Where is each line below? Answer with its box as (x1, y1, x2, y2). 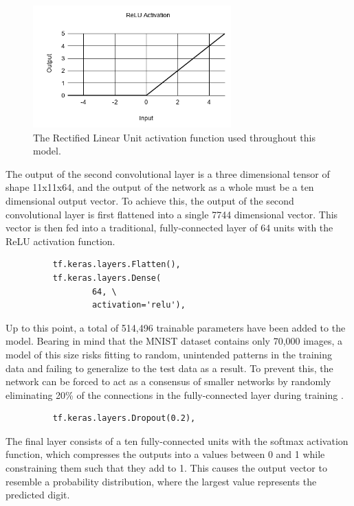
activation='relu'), (91, 300, 186, 310)
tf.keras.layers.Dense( (52, 273, 162, 283)
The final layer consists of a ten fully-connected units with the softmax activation (5, 433, 349, 448)
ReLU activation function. (5, 233, 115, 248)
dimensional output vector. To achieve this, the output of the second (5, 193, 294, 207)
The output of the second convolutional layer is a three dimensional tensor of (5, 166, 330, 181)
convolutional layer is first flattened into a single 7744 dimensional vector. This (5, 207, 338, 221)
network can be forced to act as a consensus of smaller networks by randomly (5, 374, 331, 389)
